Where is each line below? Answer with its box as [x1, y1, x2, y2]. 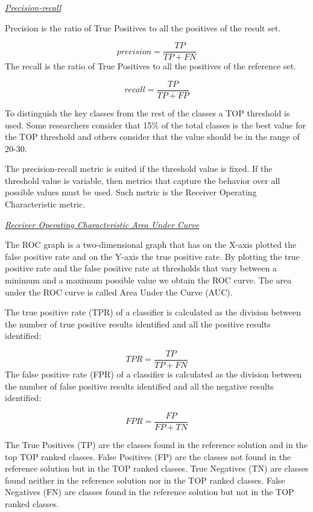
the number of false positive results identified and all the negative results [5, 379, 274, 392]
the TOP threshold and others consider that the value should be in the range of [5, 130, 300, 143]
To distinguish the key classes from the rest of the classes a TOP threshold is [5, 106, 290, 119]
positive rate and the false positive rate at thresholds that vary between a [5, 262, 277, 274]
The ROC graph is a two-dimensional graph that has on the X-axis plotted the [5, 238, 297, 251]
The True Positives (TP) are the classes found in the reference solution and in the [5, 438, 308, 450]
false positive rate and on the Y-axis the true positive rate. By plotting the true [5, 250, 300, 262]
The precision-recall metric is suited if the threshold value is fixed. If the [5, 162, 273, 175]
